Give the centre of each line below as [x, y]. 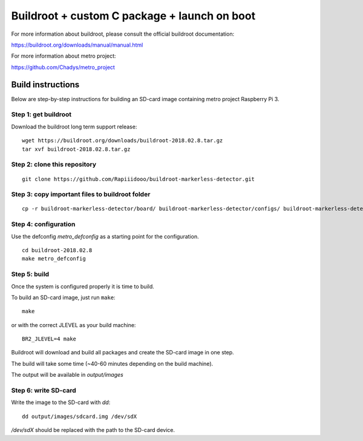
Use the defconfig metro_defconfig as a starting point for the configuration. [105, 236]
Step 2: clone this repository [54, 165]
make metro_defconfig [54, 259]
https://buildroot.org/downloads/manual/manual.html [77, 45]
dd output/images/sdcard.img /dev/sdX [80, 416]
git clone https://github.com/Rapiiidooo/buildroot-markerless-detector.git [139, 179]
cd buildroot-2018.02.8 [57, 250]
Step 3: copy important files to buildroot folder [81, 194]
